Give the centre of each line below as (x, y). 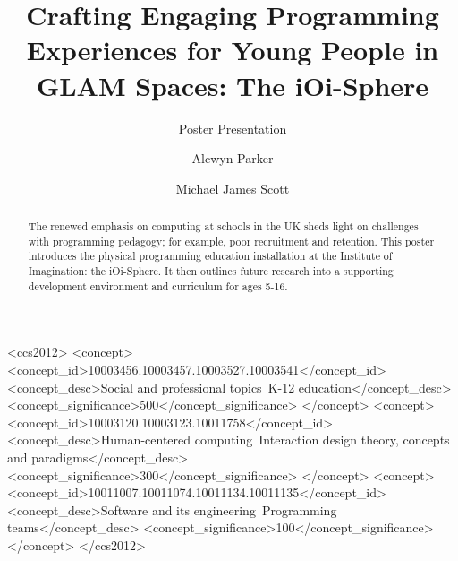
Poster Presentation (233, 128)
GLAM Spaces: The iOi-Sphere (233, 85)
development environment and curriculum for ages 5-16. (158, 285)
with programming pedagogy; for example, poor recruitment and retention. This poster (231, 241)
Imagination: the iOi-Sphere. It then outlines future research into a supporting (211, 271)
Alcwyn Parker (233, 158)
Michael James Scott (233, 188)
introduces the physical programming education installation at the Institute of (210, 256)
